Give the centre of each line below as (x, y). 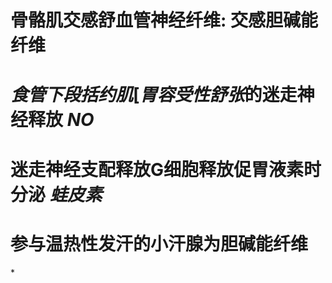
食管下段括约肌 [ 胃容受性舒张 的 (136, 95)
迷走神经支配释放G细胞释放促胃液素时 (166, 169)
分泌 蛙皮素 (56, 194)
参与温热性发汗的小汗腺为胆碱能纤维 (159, 243)
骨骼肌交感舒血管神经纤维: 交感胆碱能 (164, 20)
